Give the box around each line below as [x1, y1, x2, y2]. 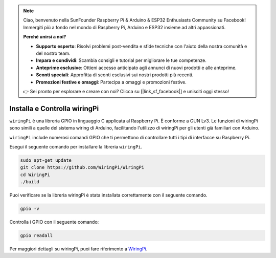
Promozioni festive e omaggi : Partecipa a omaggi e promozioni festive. [36, 79, 187, 85]
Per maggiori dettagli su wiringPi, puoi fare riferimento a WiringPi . [9, 246, 148, 252]
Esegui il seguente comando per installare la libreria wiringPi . [9, 143, 143, 149]
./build [20, 179, 39, 185]
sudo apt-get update [20, 157, 72, 163]
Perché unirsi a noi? [23, 34, 66, 40]
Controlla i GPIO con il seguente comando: [9, 219, 99, 225]
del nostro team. [36, 50, 71, 56]
